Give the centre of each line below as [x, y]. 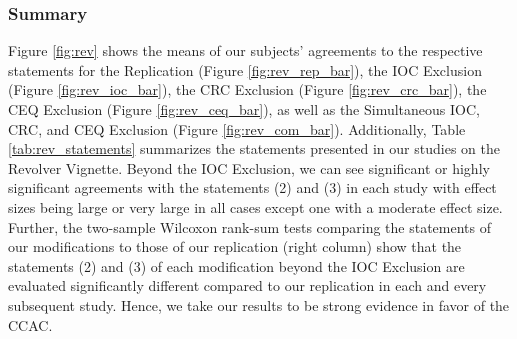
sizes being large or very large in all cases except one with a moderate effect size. [255, 206]
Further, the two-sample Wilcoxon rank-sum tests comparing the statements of [249, 226]
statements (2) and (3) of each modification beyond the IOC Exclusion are [236, 265]
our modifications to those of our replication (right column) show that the [235, 246]
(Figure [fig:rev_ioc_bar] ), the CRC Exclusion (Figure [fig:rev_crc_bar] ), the [247, 89]
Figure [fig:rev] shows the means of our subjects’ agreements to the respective [245, 50]
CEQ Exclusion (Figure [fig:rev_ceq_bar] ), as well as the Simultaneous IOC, [244, 109]
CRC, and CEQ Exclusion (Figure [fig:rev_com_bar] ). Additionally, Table [237, 128]
